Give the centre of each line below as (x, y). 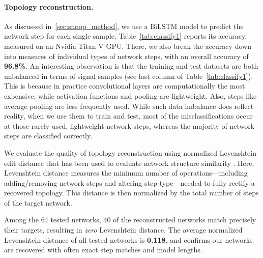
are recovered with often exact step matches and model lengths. (103, 250)
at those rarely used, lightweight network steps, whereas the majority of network (129, 125)
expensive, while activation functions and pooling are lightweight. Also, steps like (130, 95)
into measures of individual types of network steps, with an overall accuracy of (126, 56)
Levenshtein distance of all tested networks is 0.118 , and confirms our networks (128, 239)
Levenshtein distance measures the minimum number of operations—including (126, 173)
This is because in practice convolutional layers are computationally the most (125, 86)
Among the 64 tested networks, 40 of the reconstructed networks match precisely (130, 220)
